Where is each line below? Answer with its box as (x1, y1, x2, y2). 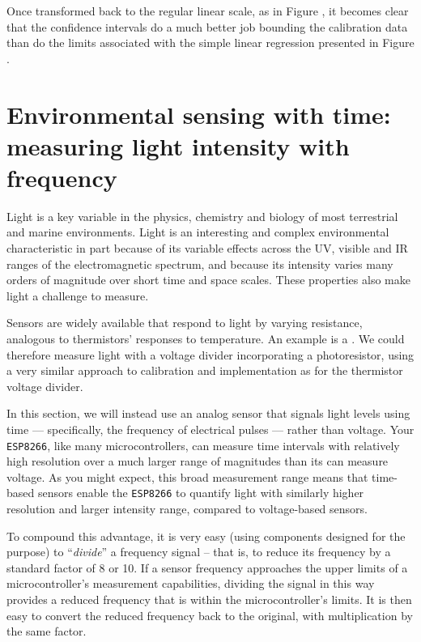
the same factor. (6, 623, 87, 640)
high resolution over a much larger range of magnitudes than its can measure (6, 453, 389, 470)
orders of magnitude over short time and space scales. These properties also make (6, 271, 410, 288)
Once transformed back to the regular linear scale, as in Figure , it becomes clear (6, 2, 409, 19)
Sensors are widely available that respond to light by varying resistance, (6, 314, 363, 331)
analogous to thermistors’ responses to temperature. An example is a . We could (6, 330, 405, 347)
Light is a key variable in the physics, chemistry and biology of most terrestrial (6, 207, 398, 224)
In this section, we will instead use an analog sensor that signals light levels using (6, 405, 410, 422)
